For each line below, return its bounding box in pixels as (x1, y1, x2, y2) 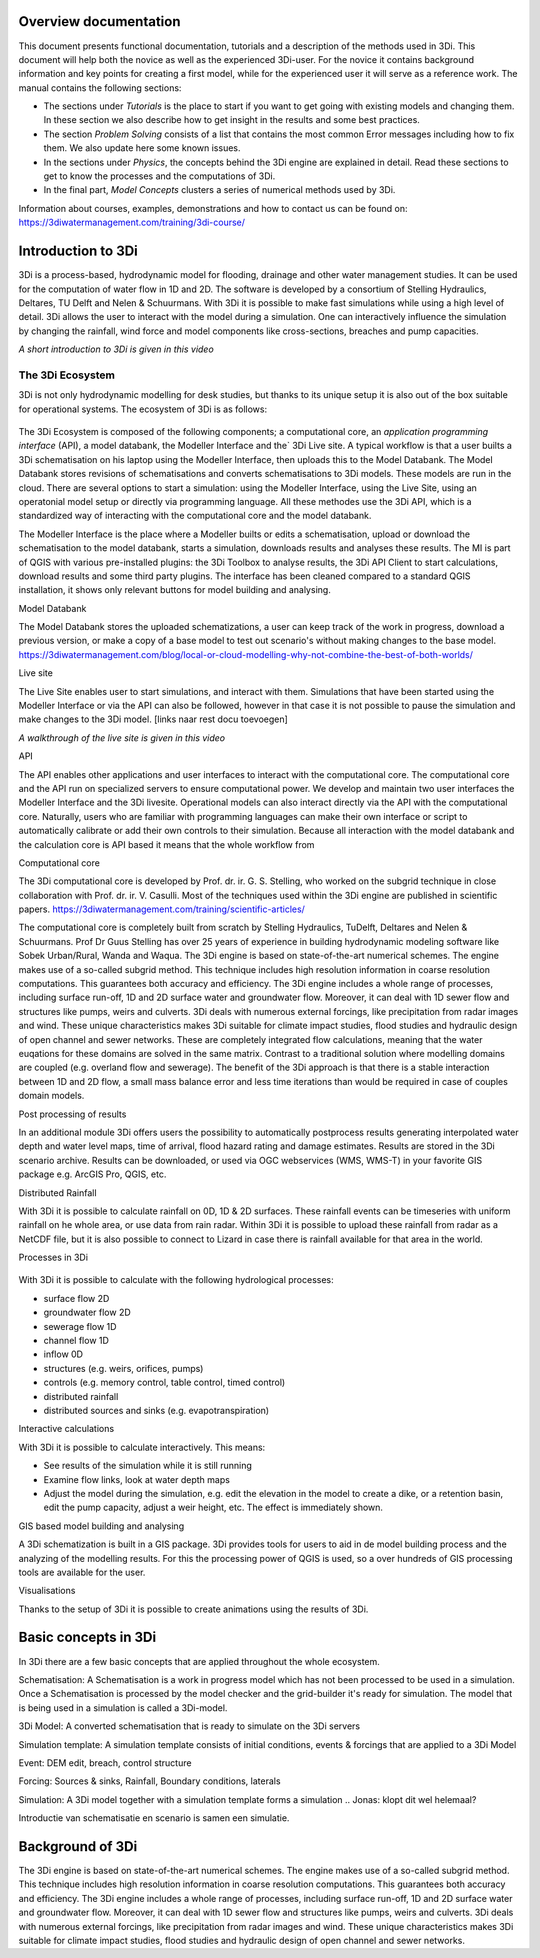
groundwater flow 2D (43, 1306, 132, 1319)
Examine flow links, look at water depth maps (43, 1473, 230, 1485)
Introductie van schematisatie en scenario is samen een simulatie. (18, 1812, 290, 1824)
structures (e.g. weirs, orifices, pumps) (43, 1362, 204, 1374)
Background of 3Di (18, 1838, 138, 1855)
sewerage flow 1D (43, 1320, 117, 1332)
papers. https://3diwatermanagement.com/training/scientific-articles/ (18, 903, 305, 915)
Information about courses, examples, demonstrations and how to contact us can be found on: (18, 202, 409, 214)
